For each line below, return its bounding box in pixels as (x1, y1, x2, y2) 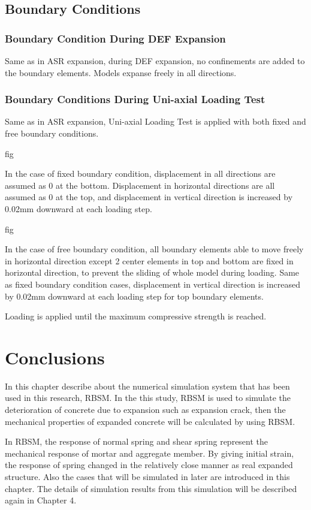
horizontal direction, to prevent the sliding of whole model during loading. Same (5, 266, 300, 279)
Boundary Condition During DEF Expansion (5, 31, 226, 46)
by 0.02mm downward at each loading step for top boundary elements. (5, 289, 264, 302)
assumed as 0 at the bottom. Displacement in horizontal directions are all (5, 179, 275, 191)
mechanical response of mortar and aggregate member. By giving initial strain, (5, 446, 294, 459)
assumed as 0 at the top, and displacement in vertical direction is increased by (5, 191, 293, 203)
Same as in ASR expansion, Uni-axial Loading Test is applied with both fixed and (5, 115, 306, 128)
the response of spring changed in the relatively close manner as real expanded (5, 458, 293, 471)
